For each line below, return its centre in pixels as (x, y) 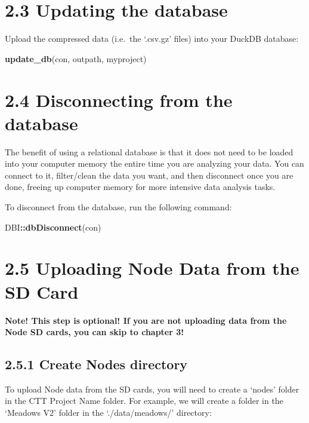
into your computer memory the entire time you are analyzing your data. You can (154, 163)
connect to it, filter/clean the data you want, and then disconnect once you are (149, 175)
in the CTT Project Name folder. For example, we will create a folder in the (144, 401)
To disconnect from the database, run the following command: (118, 207)
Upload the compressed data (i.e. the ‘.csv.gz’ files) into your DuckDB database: (152, 39)
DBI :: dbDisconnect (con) (53, 227)
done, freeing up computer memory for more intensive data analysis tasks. (140, 187)
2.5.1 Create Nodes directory (96, 364)
